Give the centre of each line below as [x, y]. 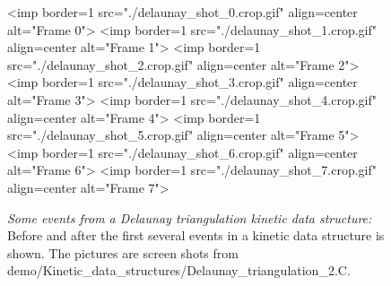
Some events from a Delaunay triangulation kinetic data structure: [190, 217]
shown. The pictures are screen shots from [123, 252]
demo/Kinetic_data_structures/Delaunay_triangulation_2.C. [179, 270]
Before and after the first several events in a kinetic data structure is [196, 235]
